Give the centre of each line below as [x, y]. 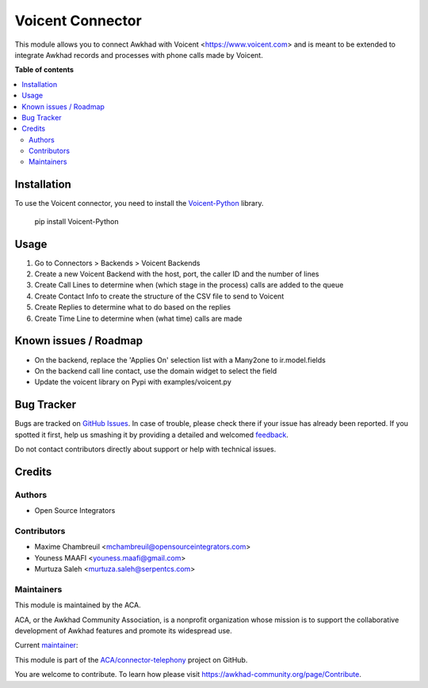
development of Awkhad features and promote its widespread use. [124, 630]
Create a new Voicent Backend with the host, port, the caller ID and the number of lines [177, 274]
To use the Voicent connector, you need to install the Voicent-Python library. [139, 203]
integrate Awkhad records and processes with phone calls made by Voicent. [139, 55]
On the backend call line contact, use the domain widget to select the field [156, 371]
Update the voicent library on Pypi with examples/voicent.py [133, 382]
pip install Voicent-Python [76, 221]
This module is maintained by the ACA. [78, 605]
